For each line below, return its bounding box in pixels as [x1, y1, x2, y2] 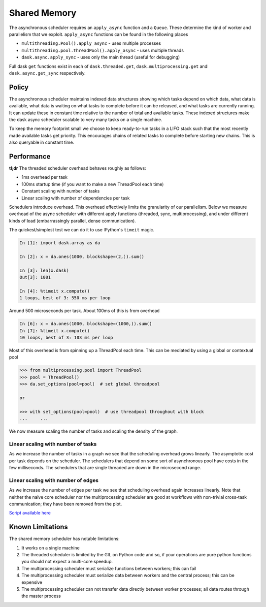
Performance [9, 152, 51, 160]
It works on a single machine [21, 544, 80, 551]
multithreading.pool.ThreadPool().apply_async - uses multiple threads [21, 47, 184, 53]
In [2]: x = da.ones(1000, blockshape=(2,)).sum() [19, 254, 145, 259]
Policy [9, 83, 29, 91]
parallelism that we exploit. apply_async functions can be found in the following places [9, 31, 188, 37]
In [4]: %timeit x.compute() [19, 288, 90, 294]
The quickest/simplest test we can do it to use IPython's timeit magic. [9, 227, 155, 233]
